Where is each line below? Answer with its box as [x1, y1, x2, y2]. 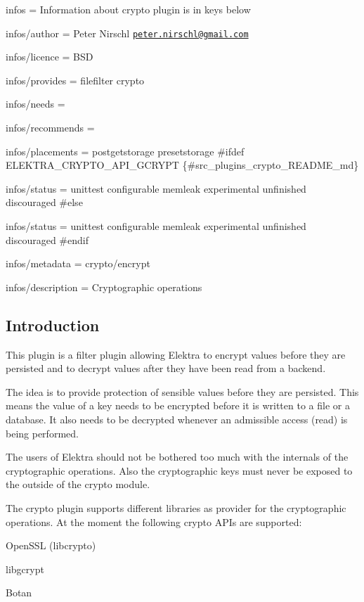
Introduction [6, 314, 100, 335]
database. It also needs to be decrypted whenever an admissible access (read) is [6, 411, 348, 426]
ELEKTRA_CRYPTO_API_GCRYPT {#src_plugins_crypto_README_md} [6, 158, 359, 172]
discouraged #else [6, 195, 83, 210]
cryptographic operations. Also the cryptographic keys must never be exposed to [6, 463, 353, 478]
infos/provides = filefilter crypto [6, 72, 145, 87]
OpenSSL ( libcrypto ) [6, 538, 96, 553]
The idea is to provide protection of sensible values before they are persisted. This [6, 384, 359, 399]
